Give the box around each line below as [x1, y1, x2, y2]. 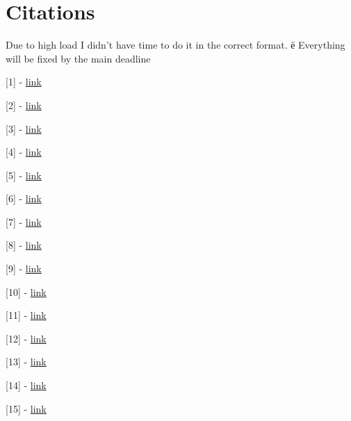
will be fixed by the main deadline [6, 51, 151, 65]
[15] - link [6, 401, 47, 415]
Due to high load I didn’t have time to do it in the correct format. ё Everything [6, 38, 345, 52]
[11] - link [6, 308, 47, 322]
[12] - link [6, 331, 47, 345]
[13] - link [6, 354, 47, 369]
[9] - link [6, 261, 42, 276]
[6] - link [6, 191, 42, 206]
